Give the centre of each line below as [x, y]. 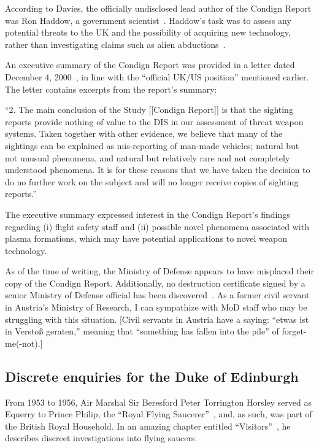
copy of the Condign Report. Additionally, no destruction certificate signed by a [155, 283]
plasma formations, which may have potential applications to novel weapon [146, 238]
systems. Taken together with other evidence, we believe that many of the [144, 133]
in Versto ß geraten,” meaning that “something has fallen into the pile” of [142, 331]
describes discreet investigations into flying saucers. [101, 438]
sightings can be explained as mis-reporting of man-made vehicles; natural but [152, 145]
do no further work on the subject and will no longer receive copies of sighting [152, 181]
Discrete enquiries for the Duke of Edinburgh [152, 376]
